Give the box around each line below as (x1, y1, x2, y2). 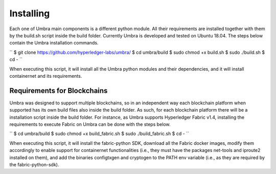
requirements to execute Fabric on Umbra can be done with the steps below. (9, 121, 171, 127)
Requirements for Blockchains (9, 86, 108, 95)
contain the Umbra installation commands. (9, 40, 99, 46)
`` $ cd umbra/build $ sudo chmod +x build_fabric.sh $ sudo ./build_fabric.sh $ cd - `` (9, 130, 189, 137)
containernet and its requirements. (9, 73, 82, 79)
